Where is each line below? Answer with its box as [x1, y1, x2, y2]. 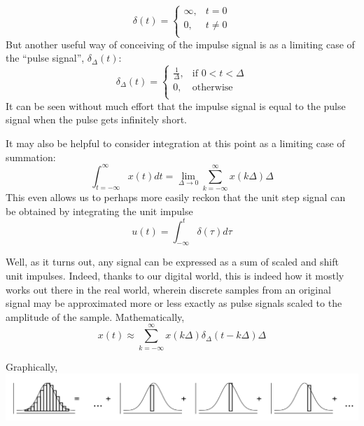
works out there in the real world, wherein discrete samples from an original [6, 282, 331, 296]
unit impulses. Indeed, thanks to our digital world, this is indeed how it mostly [6, 268, 344, 282]
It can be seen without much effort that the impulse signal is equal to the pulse [6, 98, 346, 113]
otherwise [192, 83, 233, 93]
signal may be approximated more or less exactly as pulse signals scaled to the [6, 296, 342, 310]
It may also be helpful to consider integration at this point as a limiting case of [6, 135, 345, 150]
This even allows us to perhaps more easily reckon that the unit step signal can [6, 189, 346, 204]
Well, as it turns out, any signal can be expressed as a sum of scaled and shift [6, 254, 339, 269]
